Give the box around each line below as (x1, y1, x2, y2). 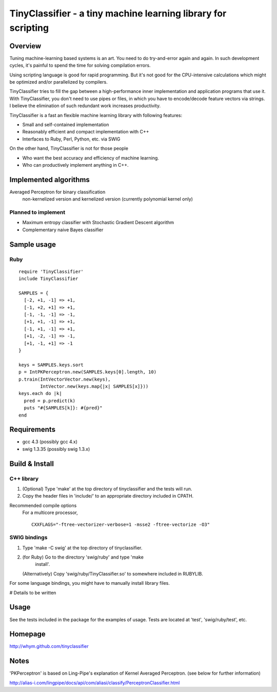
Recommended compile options (9, 502, 77, 508)
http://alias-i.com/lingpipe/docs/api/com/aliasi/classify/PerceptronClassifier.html (9, 680, 180, 686)
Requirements (9, 425, 56, 434)
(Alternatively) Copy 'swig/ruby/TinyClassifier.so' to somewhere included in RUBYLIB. (22, 570, 204, 577)
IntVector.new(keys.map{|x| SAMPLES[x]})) (40, 383, 149, 389)
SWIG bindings (9, 534, 48, 541)
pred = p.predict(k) (24, 398, 76, 404)
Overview (9, 42, 42, 50)
